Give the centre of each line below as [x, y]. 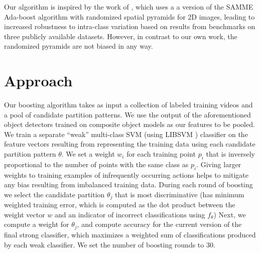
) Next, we [230, 214]
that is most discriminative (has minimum [180, 194]
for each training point [161, 154]
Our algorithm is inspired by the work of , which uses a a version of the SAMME [129, 7]
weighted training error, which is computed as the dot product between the [120, 205]
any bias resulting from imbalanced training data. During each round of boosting [128, 184]
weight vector [25, 214]
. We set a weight [88, 154]
